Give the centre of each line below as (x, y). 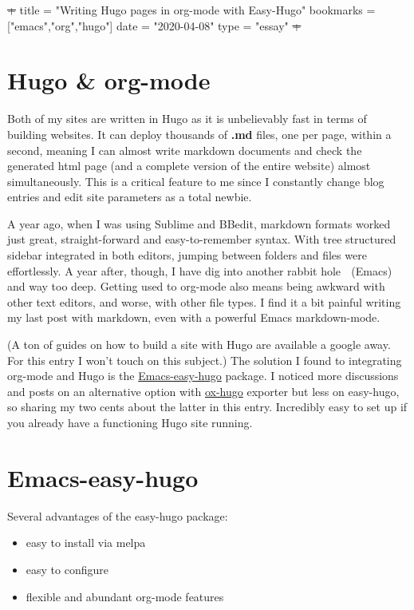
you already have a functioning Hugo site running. (130, 422)
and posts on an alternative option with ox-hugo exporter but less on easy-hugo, (203, 391)
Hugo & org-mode (109, 80)
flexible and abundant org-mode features (125, 596)
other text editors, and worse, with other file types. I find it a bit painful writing (204, 301)
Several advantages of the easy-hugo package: (118, 515)
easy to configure (67, 569)
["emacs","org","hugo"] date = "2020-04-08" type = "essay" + (154, 25)
